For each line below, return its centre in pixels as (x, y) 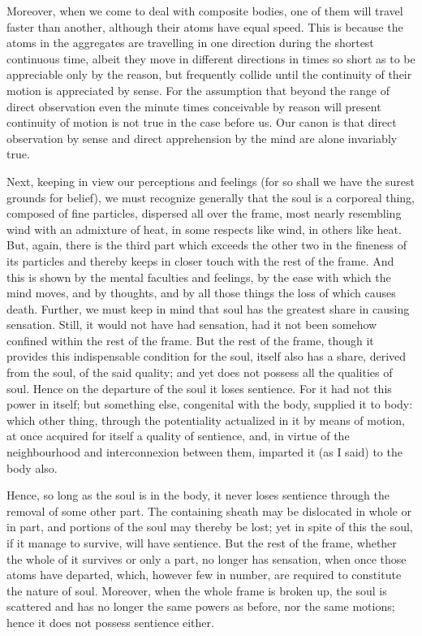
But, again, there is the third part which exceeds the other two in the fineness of (207, 245)
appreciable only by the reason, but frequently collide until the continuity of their (209, 74)
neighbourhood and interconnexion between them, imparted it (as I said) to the (205, 452)
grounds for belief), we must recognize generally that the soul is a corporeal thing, (211, 197)
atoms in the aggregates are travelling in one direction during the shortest (190, 43)
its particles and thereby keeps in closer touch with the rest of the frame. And (200, 260)
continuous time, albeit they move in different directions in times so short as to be (211, 58)
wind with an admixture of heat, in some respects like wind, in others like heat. (204, 229)
